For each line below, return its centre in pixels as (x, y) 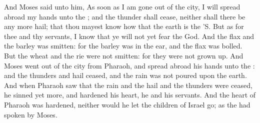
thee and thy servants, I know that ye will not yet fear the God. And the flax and (129, 36)
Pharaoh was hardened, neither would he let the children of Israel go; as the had (127, 104)
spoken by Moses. (31, 114)
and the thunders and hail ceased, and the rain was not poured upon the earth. (125, 75)
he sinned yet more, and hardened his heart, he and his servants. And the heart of (130, 95)
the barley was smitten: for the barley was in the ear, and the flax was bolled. (123, 46)
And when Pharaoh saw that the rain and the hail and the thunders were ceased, (128, 85)
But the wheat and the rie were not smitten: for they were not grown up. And (124, 55)
